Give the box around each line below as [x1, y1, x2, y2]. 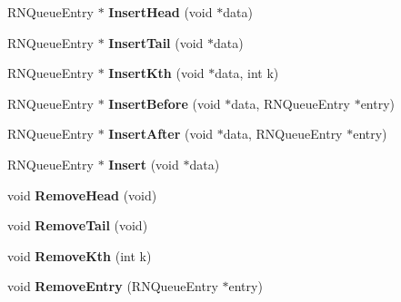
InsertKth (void [108, 63, 205, 83]
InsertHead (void [108, 3, 213, 21]
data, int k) [215, 63, 279, 83]
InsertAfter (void [108, 124, 214, 143]
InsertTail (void [108, 33, 204, 52]
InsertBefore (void [108, 93, 221, 112]
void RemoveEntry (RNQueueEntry [7, 277, 218, 296]
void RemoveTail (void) [7, 216, 148, 235]
